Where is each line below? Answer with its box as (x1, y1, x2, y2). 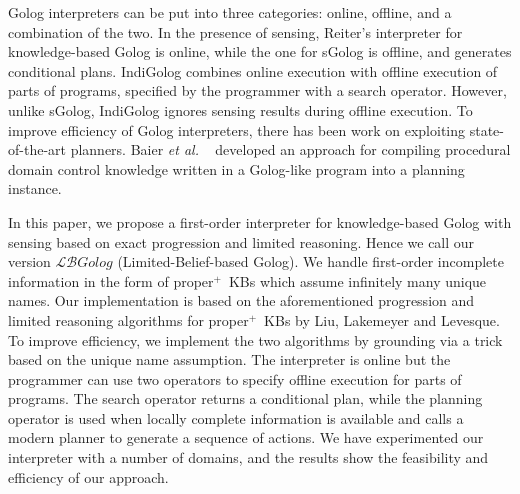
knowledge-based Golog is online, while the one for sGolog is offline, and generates (8, 41, 512, 62)
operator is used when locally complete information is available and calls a (8, 407, 464, 428)
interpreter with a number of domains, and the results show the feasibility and (8, 447, 489, 468)
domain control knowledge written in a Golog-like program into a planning (8, 158, 465, 179)
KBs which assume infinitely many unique (228, 270, 487, 291)
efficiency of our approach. (8, 466, 169, 487)
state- (469, 119, 504, 140)
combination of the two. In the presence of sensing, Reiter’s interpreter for (8, 21, 463, 42)
